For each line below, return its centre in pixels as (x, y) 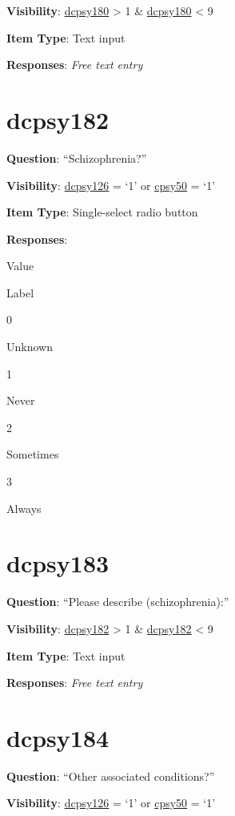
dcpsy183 (58, 563)
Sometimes (33, 454)
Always (24, 508)
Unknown (30, 347)
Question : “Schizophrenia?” (77, 158)
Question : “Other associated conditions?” (111, 776)
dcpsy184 (58, 737)
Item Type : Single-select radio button (102, 212)
